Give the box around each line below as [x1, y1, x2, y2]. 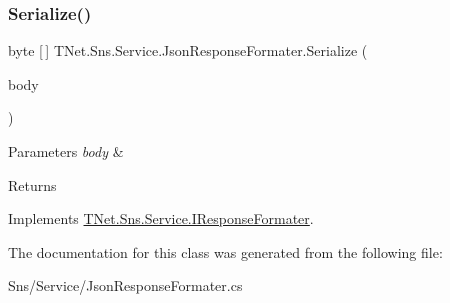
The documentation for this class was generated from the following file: [8, 241, 443, 262]
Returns [8, 174, 57, 195]
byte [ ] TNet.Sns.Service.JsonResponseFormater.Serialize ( [8, 40, 368, 61]
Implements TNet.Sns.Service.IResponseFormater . [8, 208, 314, 229]
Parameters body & [8, 141, 124, 161]
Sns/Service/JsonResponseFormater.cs [8, 275, 243, 296]
